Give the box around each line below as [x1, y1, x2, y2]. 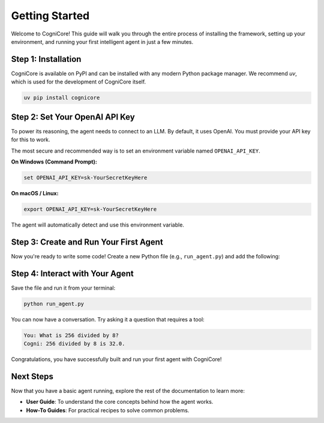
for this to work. [11, 136, 50, 144]
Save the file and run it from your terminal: [11, 284, 116, 291]
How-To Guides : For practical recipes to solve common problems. [26, 406, 190, 414]
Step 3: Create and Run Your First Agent [11, 237, 163, 247]
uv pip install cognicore [23, 94, 100, 102]
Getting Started [11, 9, 90, 22]
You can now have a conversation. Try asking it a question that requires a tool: [11, 315, 205, 323]
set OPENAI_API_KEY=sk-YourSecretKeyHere [23, 174, 148, 181]
